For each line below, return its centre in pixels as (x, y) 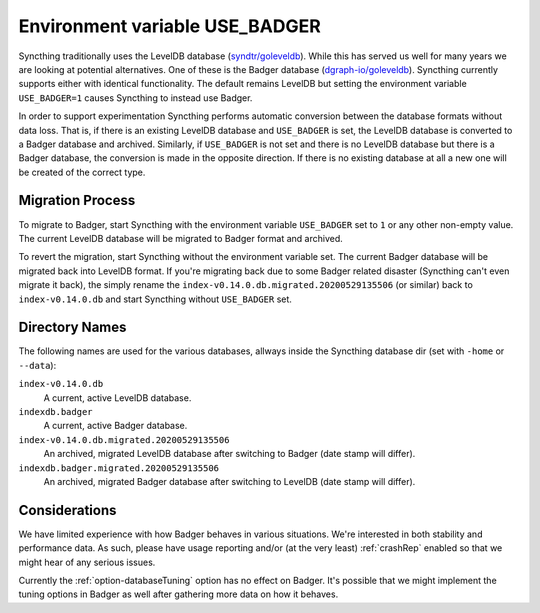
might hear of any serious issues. (87, 562)
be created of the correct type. (82, 172)
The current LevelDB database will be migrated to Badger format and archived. (181, 238)
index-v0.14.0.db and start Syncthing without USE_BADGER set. (155, 299)
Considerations (67, 510)
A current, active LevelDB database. (117, 397)
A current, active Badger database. (115, 426)
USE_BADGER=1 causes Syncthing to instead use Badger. (135, 97)
